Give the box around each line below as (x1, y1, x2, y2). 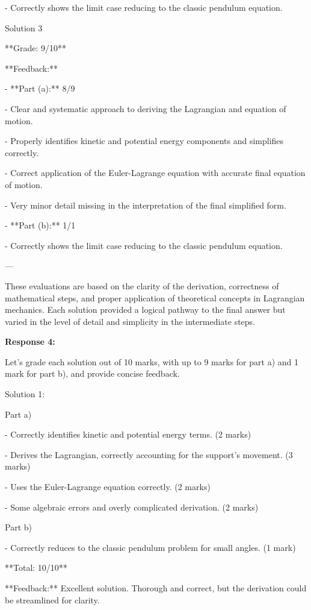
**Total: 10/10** (5, 561, 67, 574)
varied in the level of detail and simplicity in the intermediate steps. (5, 315, 256, 327)
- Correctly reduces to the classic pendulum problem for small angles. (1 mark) (5, 541, 296, 553)
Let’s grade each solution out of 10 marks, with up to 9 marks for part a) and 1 (5, 355, 298, 368)
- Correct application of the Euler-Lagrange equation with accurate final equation (5, 166, 306, 179)
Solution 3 (5, 21, 43, 34)
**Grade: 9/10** (5, 42, 67, 54)
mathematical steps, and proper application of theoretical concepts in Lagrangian (5, 291, 305, 304)
